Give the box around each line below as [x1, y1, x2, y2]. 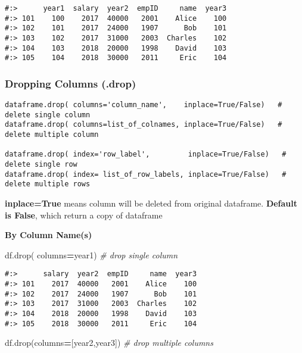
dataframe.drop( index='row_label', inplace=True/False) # [5, 150, 287, 159]
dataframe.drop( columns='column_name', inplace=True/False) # [5, 101, 282, 110]
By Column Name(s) [5, 229, 92, 241]
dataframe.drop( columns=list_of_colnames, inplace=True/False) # [5, 120, 282, 129]
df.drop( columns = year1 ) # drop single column [5, 248, 178, 261]
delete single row [5, 160, 77, 169]
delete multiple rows [5, 180, 91, 189]
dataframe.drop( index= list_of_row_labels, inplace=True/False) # [5, 170, 287, 179]
